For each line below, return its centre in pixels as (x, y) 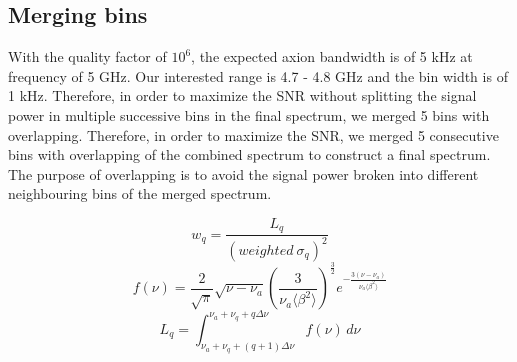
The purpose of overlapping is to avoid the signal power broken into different (243, 173)
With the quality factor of (87, 56)
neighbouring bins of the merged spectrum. (140, 193)
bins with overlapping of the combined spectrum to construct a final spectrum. (249, 154)
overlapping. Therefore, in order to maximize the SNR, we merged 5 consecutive (253, 134)
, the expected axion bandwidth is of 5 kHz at (332, 56)
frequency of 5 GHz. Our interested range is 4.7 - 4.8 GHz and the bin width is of (258, 75)
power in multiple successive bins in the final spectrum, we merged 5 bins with (249, 114)
